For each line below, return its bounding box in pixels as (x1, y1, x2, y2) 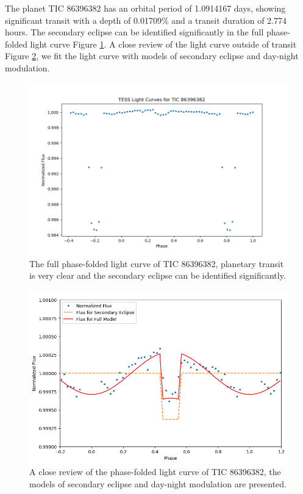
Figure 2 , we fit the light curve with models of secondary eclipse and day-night (5, 49, 299, 62)
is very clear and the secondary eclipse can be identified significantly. (29, 269, 286, 282)
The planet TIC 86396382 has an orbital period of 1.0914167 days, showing (5, 2, 286, 14)
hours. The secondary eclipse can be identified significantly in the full (5, 26, 264, 38)
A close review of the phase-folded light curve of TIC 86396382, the (29, 465, 281, 478)
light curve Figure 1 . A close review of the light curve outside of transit (30, 37, 297, 50)
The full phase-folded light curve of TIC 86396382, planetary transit (29, 257, 284, 270)
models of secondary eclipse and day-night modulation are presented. (29, 477, 287, 490)
